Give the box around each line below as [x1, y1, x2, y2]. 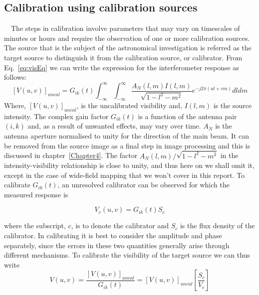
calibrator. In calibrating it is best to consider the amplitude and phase [4, 230, 222, 241]
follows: [4, 72, 27, 82]
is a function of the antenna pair [138, 111, 237, 121]
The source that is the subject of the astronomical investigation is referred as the [4, 42, 252, 53]
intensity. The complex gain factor [4, 111, 109, 121]
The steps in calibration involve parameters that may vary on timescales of [10, 23, 240, 33]
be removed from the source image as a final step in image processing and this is [4, 140, 250, 150]
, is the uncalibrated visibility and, [76, 100, 183, 111]
